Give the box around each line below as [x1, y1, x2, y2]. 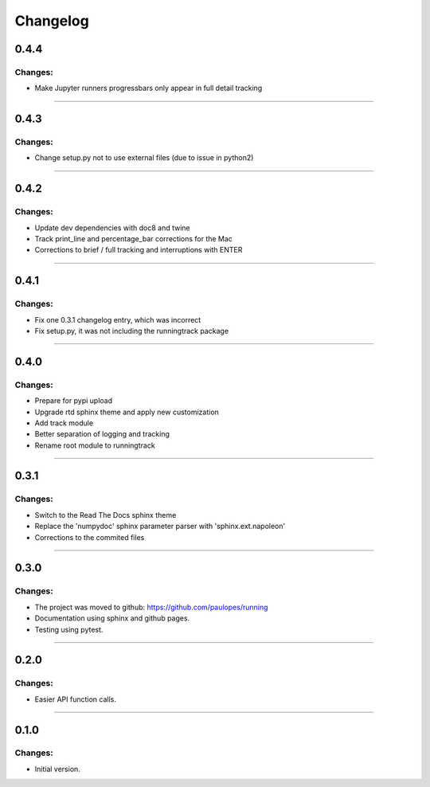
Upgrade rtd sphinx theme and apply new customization [34, 407, 219, 417]
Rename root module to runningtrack [34, 440, 155, 450]
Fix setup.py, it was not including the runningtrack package [34, 326, 229, 335]
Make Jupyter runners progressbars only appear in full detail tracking [34, 84, 263, 93]
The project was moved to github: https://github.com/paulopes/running [34, 602, 268, 612]
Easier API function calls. [34, 694, 117, 704]
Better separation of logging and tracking [34, 429, 170, 439]
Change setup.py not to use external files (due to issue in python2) [34, 153, 254, 162]
